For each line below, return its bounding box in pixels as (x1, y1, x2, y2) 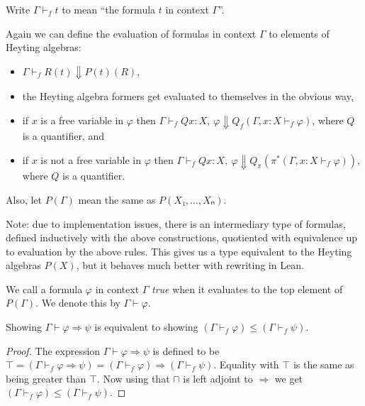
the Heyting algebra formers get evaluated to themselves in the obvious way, (22, 89, 354, 104)
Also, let (6, 192, 43, 207)
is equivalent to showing (94, 319, 198, 334)
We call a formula (6, 281, 83, 296)
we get (274, 371, 303, 385)
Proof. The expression (6, 343, 101, 358)
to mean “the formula (62, 2, 156, 16)
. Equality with (213, 357, 279, 372)
